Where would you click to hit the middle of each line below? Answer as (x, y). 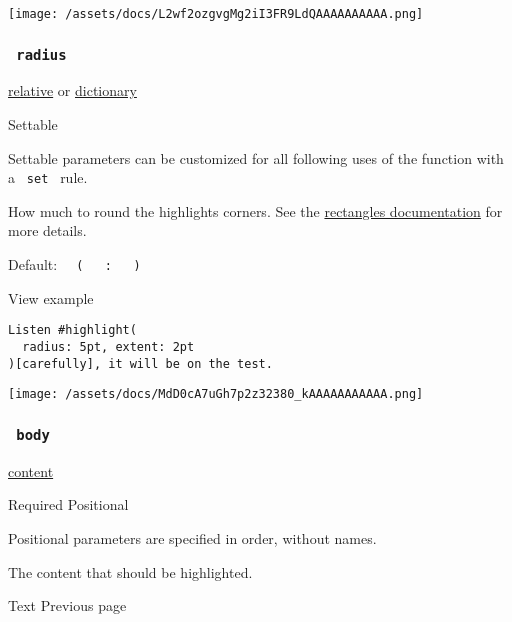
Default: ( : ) (74, 264)
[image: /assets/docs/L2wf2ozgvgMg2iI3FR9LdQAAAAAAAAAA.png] (216, 14)
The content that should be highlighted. (130, 571)
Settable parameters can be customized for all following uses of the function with (256, 157)
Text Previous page (67, 605)
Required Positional (68, 504)
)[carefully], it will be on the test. (140, 363)
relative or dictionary (72, 90)
